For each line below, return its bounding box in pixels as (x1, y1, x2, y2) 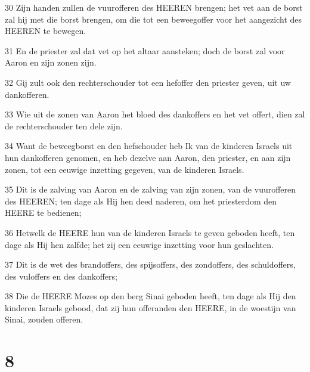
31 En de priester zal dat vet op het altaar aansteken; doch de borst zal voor (5, 44, 285, 57)
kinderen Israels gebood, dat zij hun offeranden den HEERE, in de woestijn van (5, 301, 296, 314)
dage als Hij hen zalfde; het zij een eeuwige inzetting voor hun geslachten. (5, 238, 274, 250)
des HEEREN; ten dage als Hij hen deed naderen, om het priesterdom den (5, 194, 277, 207)
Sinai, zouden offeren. (5, 313, 83, 325)
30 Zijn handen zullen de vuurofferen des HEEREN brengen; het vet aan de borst (5, 1, 303, 13)
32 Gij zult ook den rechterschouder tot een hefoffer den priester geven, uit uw (5, 76, 291, 88)
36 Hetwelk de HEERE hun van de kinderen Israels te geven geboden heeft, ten (5, 226, 295, 238)
